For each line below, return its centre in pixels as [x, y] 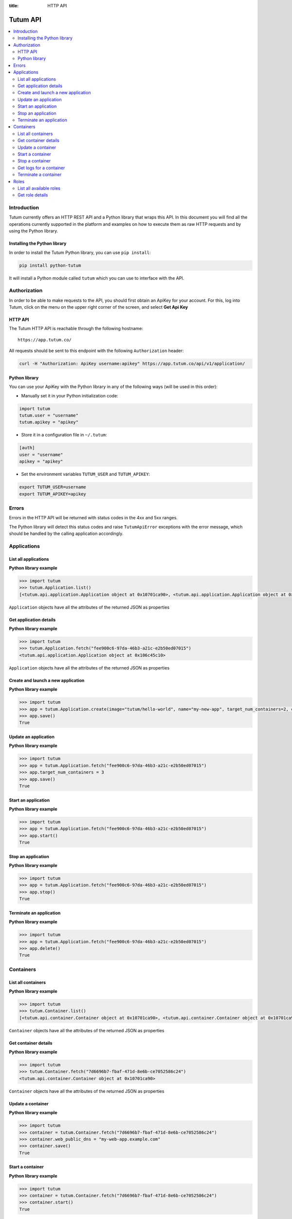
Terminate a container [40, 175]
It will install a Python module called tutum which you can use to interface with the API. [97, 278]
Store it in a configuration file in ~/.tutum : [64, 435]
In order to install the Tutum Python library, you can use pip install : [80, 252]
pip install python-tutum [50, 265]
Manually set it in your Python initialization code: [70, 395]
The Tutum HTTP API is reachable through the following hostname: [76, 329]
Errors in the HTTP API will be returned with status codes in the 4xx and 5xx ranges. [93, 518]
